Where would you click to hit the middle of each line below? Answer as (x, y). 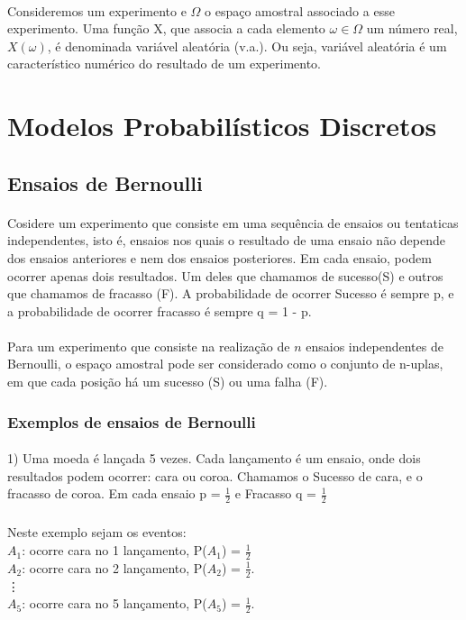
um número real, (412, 28)
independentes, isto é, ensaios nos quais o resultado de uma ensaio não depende (226, 240)
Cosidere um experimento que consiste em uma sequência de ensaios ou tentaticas (233, 222)
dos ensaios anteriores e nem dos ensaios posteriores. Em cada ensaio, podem (219, 257)
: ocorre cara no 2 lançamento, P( (114, 567)
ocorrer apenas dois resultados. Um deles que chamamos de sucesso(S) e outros (225, 275)
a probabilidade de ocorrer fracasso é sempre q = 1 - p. (160, 310)
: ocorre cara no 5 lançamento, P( (114, 603)
